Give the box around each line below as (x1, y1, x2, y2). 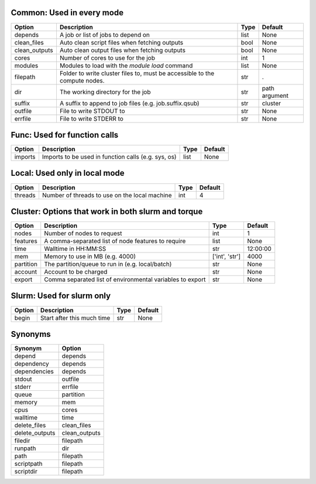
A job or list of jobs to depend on (59, 30, 150, 39)
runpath (14, 444, 36, 452)
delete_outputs (14, 429, 56, 437)
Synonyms (11, 329, 51, 339)
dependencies (14, 367, 54, 376)
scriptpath (14, 460, 43, 468)
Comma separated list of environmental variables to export (44, 275, 206, 284)
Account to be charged (44, 268, 108, 276)
